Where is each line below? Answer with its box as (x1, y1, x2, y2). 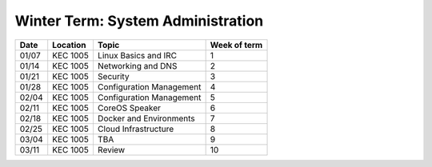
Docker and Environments (97, 113, 195, 124)
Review (97, 144, 126, 155)
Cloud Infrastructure (97, 123, 174, 134)
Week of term (210, 39, 263, 50)
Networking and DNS (97, 60, 178, 71)
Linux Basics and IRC (97, 50, 178, 61)
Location (52, 39, 87, 50)
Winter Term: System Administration (14, 12, 264, 30)
